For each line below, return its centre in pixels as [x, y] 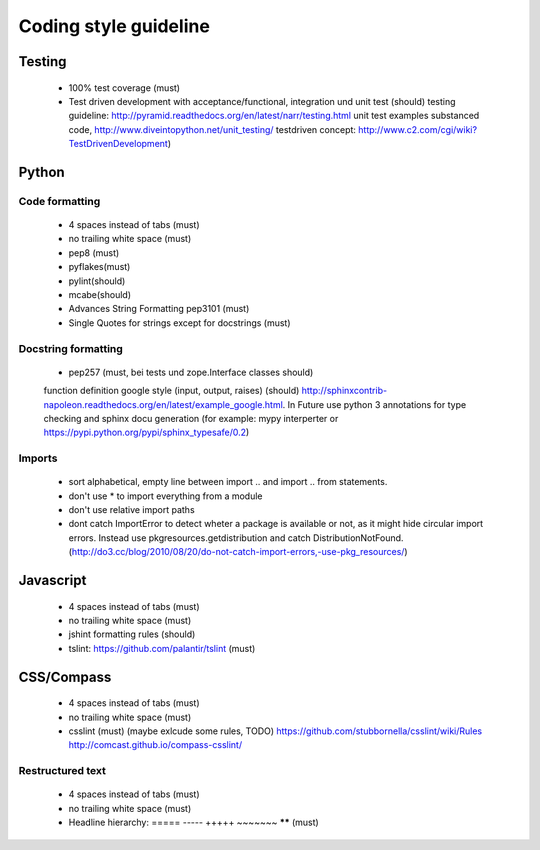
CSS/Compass [65, 676]
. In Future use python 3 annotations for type [374, 404]
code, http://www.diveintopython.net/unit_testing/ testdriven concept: [212, 129]
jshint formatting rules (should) [132, 634]
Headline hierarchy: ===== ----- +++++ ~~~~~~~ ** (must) [193, 822]
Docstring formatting [71, 348]
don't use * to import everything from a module [166, 496]
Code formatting [59, 201]
